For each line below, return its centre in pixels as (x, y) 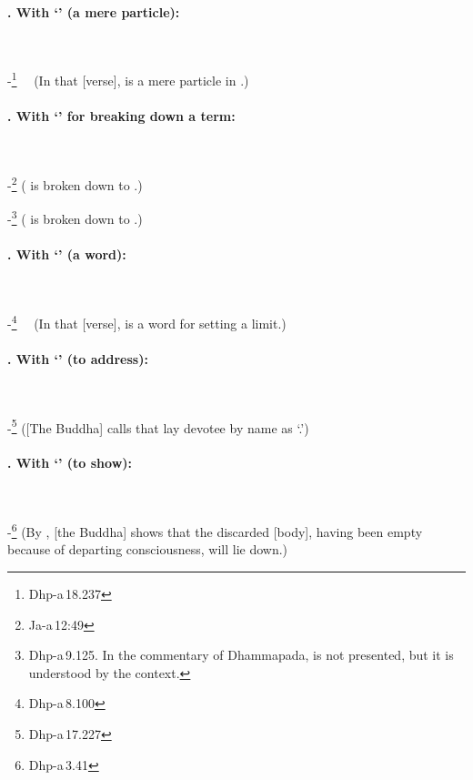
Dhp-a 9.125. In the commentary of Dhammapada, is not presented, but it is (241, 655)
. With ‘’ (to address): (78, 358)
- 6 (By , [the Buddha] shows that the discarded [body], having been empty (215, 530)
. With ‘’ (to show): (70, 463)
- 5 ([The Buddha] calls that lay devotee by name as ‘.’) (158, 426)
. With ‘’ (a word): (67, 254)
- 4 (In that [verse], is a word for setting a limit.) (147, 321)
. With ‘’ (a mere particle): (94, 11)
